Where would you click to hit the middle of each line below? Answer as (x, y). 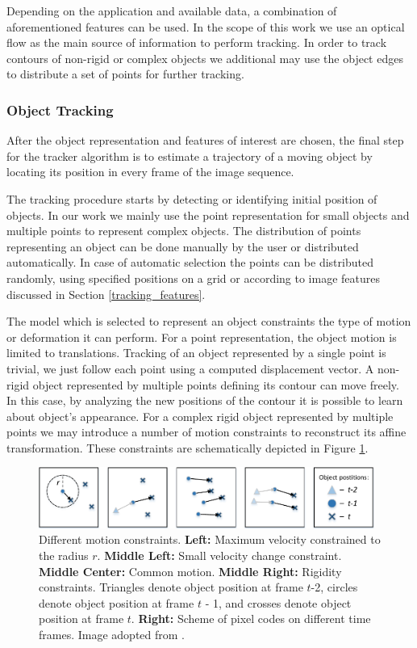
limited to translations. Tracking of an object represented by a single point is (196, 353)
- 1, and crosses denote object (278, 602)
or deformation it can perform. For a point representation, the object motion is (202, 337)
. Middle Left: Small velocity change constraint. (219, 555)
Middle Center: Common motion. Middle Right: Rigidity (190, 571)
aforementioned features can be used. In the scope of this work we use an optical (206, 26)
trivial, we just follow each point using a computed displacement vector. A (190, 368)
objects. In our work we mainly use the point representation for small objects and (208, 215)
